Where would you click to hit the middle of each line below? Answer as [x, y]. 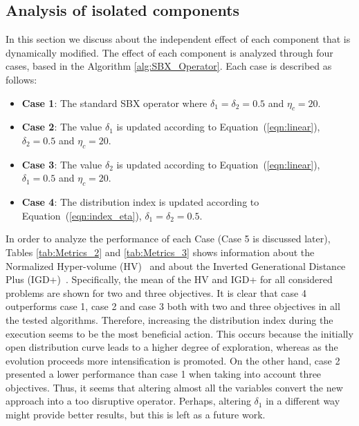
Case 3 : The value [62, 164]
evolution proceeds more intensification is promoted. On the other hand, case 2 [173, 360]
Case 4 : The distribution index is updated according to [140, 202]
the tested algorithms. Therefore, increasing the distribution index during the [169, 319]
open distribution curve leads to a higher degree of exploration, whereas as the [172, 347]
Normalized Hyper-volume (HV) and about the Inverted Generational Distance [176, 265]
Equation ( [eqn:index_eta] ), [82, 215]
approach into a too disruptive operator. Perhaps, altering [128, 401]
